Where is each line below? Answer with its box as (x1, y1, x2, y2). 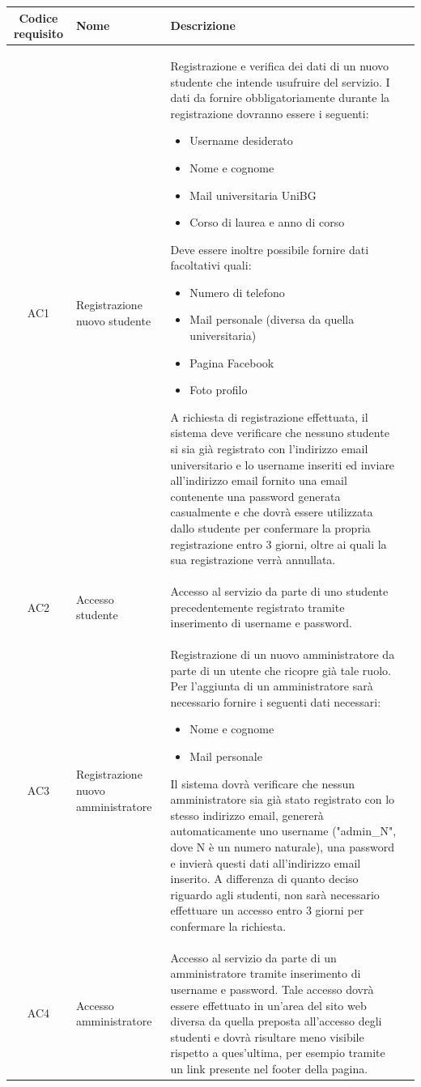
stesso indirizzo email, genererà (170, 806, 324, 823)
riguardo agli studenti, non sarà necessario (170, 885, 380, 902)
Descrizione (170, 17, 236, 34)
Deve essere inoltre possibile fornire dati (170, 240, 369, 257)
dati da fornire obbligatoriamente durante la (170, 89, 390, 106)
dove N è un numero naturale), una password (170, 839, 394, 855)
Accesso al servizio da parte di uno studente (170, 583, 389, 600)
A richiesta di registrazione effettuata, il (170, 408, 368, 425)
